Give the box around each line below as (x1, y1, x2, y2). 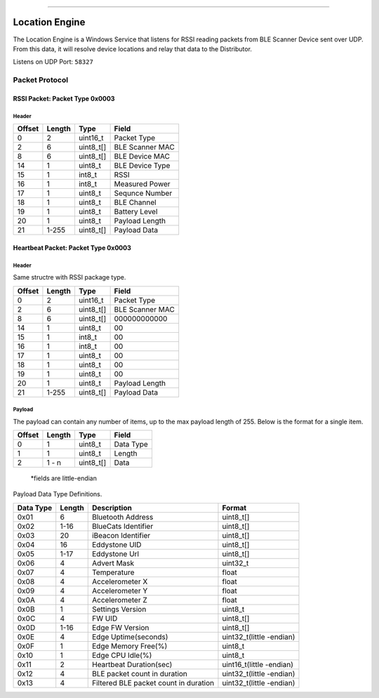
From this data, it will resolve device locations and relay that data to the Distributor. (13, 44, 253, 53)
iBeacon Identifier (91, 530, 151, 540)
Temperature (91, 567, 135, 577)
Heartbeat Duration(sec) (91, 659, 173, 669)
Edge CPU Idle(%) (91, 650, 152, 660)
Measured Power (114, 179, 171, 189)
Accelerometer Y (91, 586, 148, 595)
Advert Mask (91, 558, 135, 568)
